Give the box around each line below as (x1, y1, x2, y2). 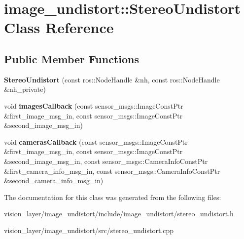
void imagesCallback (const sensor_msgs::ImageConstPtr (4, 100, 183, 111)
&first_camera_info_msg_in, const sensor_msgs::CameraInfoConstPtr (4, 165, 220, 176)
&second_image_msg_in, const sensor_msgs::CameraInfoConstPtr (4, 156, 208, 166)
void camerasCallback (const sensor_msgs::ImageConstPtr (4, 136, 188, 147)
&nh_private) (4, 84, 46, 94)
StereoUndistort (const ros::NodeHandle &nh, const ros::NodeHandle (4, 74, 220, 84)
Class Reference (4, 17, 114, 38)
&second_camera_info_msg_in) (4, 175, 104, 186)
